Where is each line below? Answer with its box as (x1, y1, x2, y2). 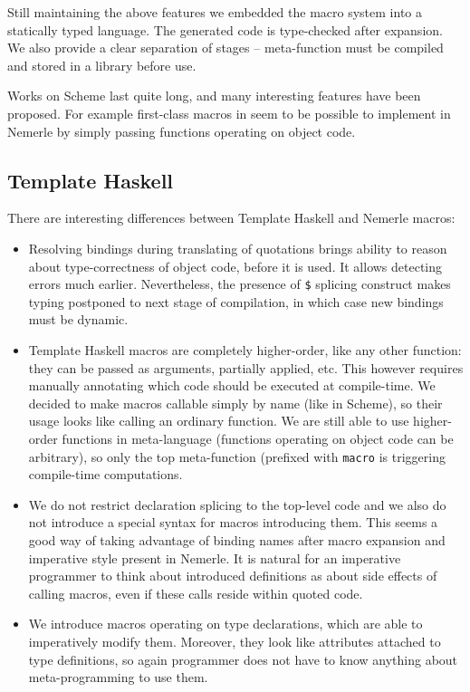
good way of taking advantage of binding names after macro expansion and (28, 530, 446, 549)
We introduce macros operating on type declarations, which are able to (28, 614, 423, 633)
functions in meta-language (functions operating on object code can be (62, 428, 454, 447)
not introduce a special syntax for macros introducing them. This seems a (28, 513, 438, 532)
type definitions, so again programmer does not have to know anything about (28, 649, 458, 668)
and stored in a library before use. (7, 55, 197, 74)
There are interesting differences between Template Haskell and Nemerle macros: (7, 208, 456, 227)
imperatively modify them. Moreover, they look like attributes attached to (28, 631, 441, 650)
